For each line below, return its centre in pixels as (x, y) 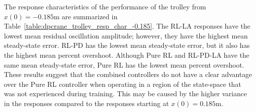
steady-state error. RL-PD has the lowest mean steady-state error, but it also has (127, 45)
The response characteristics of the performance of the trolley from (105, 6)
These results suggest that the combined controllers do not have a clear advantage (128, 74)
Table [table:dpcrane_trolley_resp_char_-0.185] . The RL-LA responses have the (127, 26)
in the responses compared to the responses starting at (87, 103)
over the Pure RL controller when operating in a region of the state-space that (123, 84)
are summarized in (90, 16)
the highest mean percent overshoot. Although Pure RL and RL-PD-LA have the (127, 55)
